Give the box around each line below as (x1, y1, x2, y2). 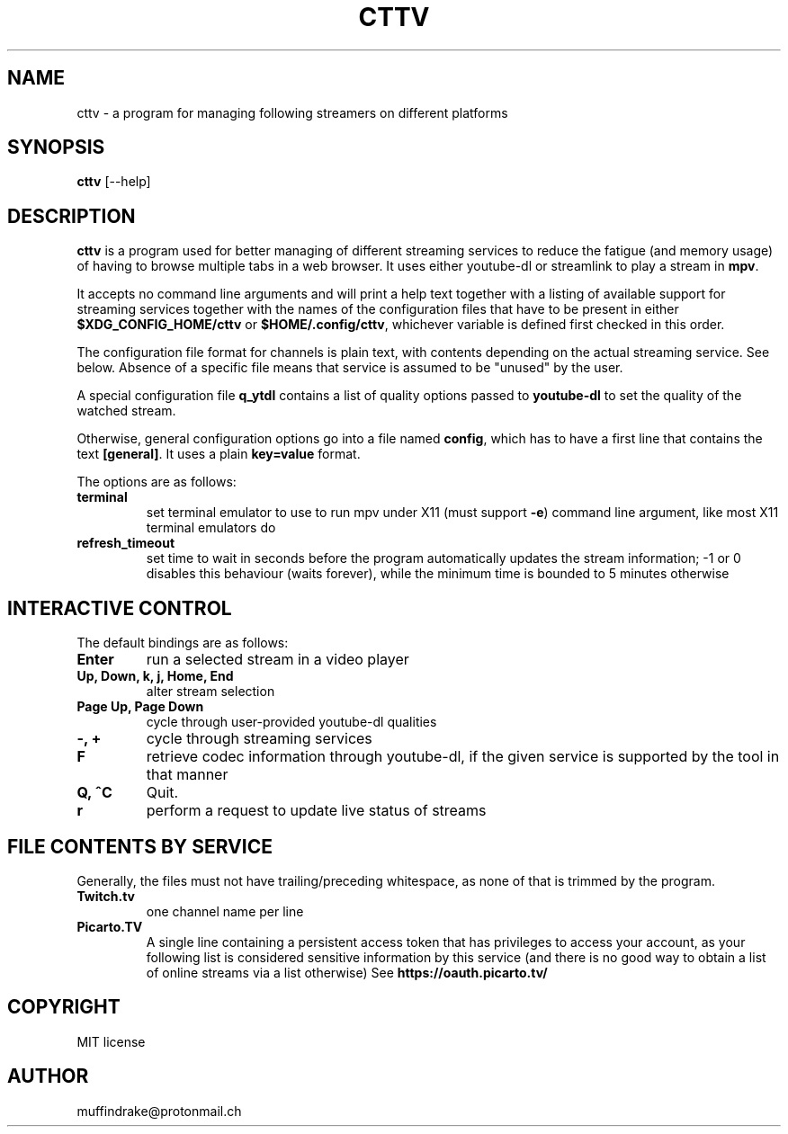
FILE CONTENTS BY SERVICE (7, 835, 273, 858)
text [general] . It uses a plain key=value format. (76, 446, 361, 462)
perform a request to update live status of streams (146, 801, 487, 820)
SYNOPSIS (7, 136, 105, 159)
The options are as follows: (76, 474, 237, 490)
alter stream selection (146, 683, 275, 700)
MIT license (76, 1033, 146, 1049)
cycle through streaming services (146, 729, 372, 748)
